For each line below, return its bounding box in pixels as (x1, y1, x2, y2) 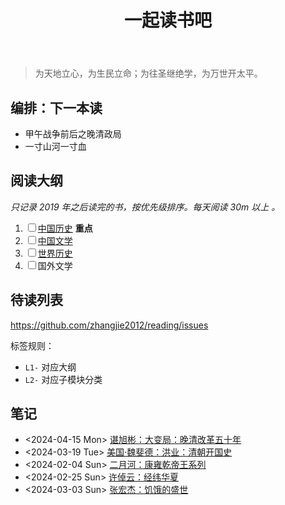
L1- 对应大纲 (24, 361, 77, 373)
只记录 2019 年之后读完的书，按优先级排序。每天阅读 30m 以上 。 (10, 201, 281, 213)
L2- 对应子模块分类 (24, 373, 103, 385)
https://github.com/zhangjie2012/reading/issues (10, 319, 209, 331)
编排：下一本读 (10, 99, 103, 116)
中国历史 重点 (37, 222, 93, 234)
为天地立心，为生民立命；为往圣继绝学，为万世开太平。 (34, 67, 263, 80)
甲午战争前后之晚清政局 (24, 128, 122, 140)
